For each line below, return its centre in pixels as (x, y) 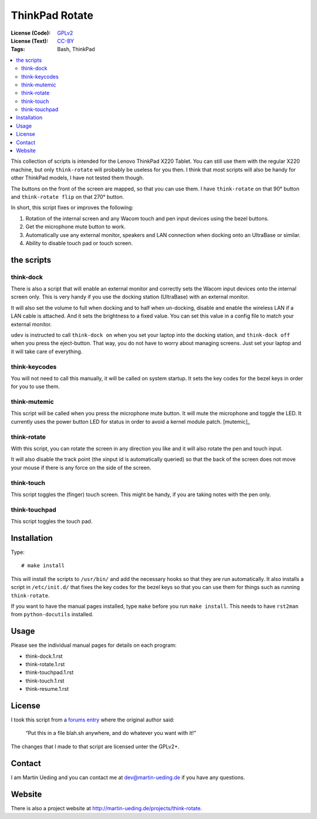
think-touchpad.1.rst (50, 673)
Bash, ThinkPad (76, 49)
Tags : (18, 49)
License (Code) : (31, 33)
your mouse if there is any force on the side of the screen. (81, 467)
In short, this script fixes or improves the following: (72, 208)
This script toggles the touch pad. (52, 522)
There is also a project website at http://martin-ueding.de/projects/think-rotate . (107, 808)
